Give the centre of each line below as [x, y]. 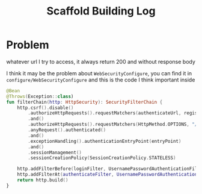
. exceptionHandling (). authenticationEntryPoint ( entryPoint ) [105, 141]
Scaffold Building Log [101, 11]
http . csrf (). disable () [45, 108]
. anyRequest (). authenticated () [67, 130]
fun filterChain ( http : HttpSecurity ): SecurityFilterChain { [84, 102]
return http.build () [43, 180]
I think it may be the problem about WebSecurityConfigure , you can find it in [99, 73]
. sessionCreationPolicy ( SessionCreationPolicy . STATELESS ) [102, 158]
